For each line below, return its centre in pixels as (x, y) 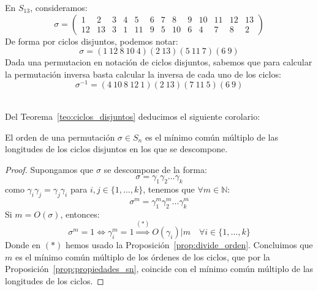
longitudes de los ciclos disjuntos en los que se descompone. (116, 149)
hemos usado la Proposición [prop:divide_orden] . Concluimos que (189, 245)
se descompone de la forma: (155, 169)
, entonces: (80, 214)
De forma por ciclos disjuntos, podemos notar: (92, 41)
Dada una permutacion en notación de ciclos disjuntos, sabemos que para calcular (159, 62)
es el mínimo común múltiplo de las (212, 137)
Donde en (23, 245)
